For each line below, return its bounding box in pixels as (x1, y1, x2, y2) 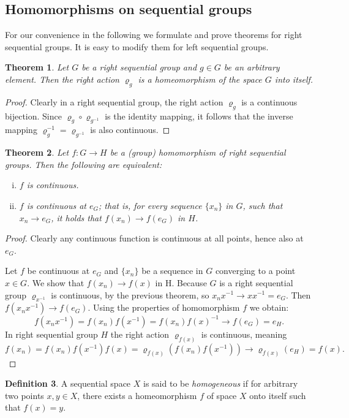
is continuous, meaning (201, 327, 287, 340)
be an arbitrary (223, 61, 280, 74)
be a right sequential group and (81, 61, 197, 74)
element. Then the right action (5, 72, 119, 85)
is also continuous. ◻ (90, 123, 170, 136)
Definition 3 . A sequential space (5, 377, 131, 390)
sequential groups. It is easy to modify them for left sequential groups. (5, 40, 269, 53)
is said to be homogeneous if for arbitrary (143, 377, 298, 390)
